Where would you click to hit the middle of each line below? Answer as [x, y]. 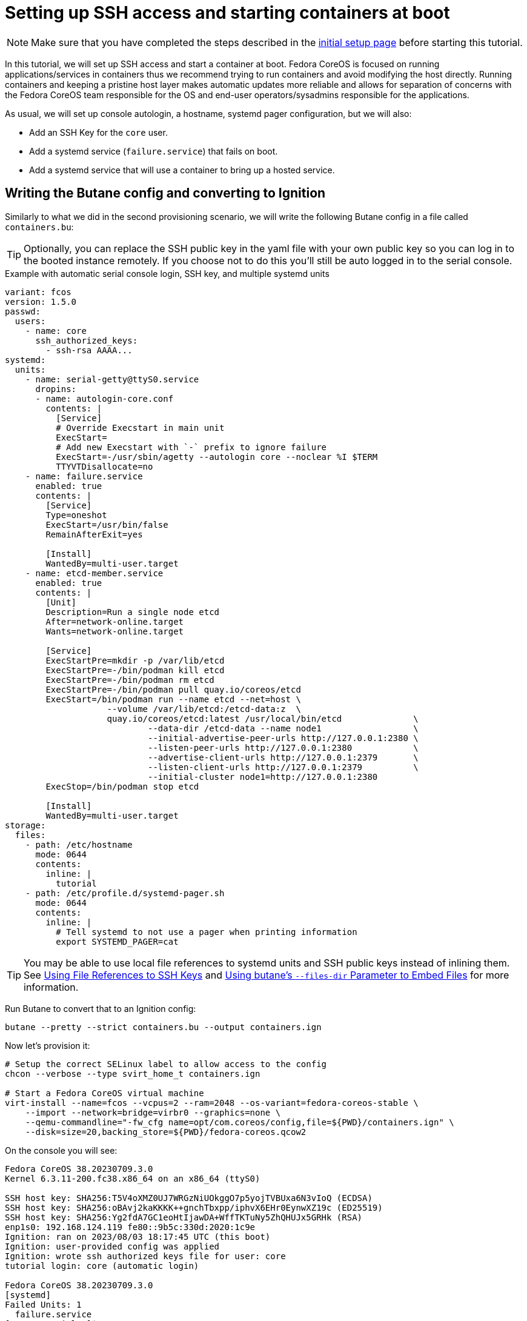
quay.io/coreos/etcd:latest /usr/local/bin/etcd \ [263, 718]
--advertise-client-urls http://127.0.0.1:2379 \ [283, 757]
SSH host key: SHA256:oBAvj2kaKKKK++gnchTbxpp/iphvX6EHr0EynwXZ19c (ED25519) [194, 1207]
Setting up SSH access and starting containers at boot [227, 13]
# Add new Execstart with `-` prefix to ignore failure [191, 447]
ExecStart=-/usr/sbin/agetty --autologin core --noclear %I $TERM [217, 457]
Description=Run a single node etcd [133, 612]
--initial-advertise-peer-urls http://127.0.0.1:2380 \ [283, 738]
